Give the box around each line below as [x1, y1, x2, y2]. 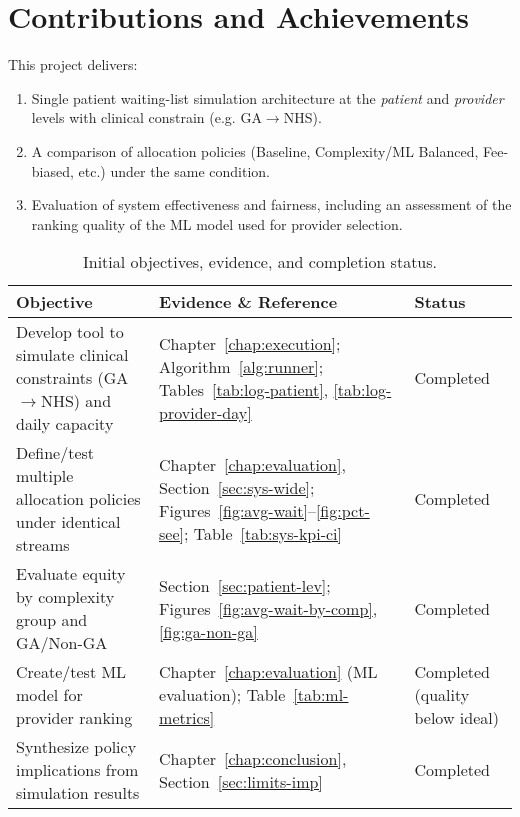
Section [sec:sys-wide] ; [159, 475, 315, 499]
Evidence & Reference [159, 290, 338, 314]
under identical [16, 510, 121, 534]
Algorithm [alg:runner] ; [159, 354, 324, 378]
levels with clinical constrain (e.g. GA [31, 107, 262, 128]
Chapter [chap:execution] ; [159, 331, 341, 355]
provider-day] [159, 400, 252, 424]
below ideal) [414, 706, 499, 730]
